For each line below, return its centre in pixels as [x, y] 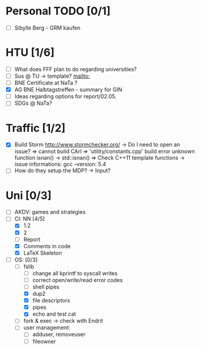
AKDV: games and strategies [50, 212]
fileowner [44, 341]
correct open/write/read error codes [78, 280]
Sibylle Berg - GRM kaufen [47, 28]
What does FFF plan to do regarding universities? [75, 69]
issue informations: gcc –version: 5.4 [60, 164]
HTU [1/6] [30, 53]
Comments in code [47, 246]
